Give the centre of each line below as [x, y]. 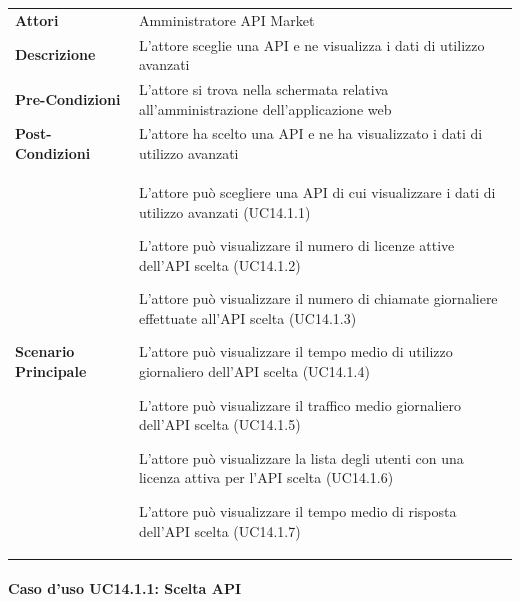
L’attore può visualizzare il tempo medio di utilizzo [295, 351]
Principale [51, 371]
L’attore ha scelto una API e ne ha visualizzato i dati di [310, 133]
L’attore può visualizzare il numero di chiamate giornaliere [318, 298]
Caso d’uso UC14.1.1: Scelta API [125, 588]
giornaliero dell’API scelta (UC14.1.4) [254, 371]
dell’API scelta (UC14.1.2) [219, 264]
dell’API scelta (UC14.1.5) [219, 424]
